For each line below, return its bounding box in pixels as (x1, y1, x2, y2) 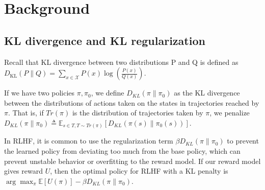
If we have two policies (4, 87, 75, 98)
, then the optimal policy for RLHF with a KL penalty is (50, 165, 228, 176)
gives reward (4, 165, 43, 176)
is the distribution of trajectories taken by (72, 107, 203, 118)
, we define (91, 87, 124, 98)
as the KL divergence (174, 87, 240, 98)
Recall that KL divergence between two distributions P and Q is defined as (4, 56, 238, 67)
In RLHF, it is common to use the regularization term (4, 135, 173, 146)
